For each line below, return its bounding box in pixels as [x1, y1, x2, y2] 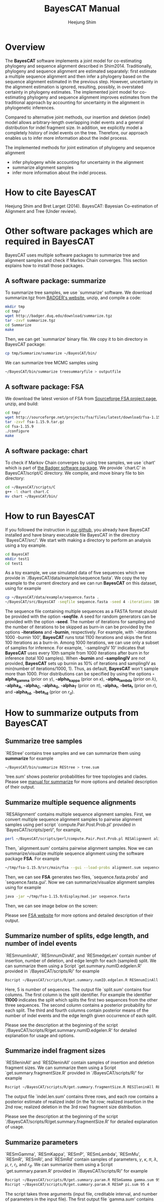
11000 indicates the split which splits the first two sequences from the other [5, 997, 158, 1003]
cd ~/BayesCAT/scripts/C [5, 485, 56, 490]
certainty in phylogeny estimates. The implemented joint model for [5, 89, 139, 95]
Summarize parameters [5, 1138, 78, 1147]
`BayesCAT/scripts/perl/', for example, [5, 827, 82, 833]
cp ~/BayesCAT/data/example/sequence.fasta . [5, 595, 99, 600]
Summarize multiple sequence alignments [5, 798, 136, 807]
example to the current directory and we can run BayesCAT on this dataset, [5, 580, 157, 586]
